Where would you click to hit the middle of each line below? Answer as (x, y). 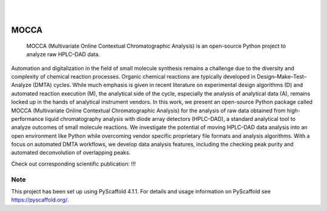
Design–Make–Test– (282, 76)
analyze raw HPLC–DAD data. (63, 54)
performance (28, 118)
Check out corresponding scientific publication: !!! (74, 164)
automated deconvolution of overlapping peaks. (71, 153)
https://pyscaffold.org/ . (40, 200)
